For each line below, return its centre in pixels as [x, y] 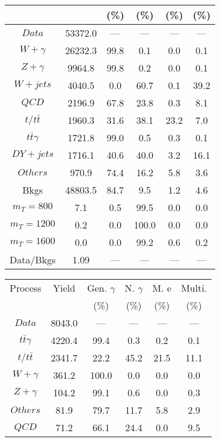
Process [26, 288]
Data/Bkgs [33, 259]
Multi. [194, 288]
